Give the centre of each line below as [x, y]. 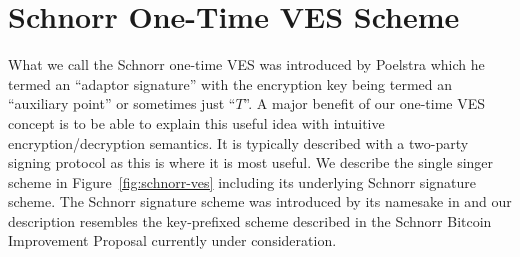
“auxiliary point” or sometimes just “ [122, 103]
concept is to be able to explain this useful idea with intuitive [196, 122]
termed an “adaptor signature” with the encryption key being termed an [230, 83]
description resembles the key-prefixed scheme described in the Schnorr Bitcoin [250, 220]
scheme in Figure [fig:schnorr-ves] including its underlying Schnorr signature [242, 181]
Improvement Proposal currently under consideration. [172, 240]
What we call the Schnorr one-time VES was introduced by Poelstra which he [246, 64]
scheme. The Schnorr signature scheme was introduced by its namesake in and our [260, 201]
